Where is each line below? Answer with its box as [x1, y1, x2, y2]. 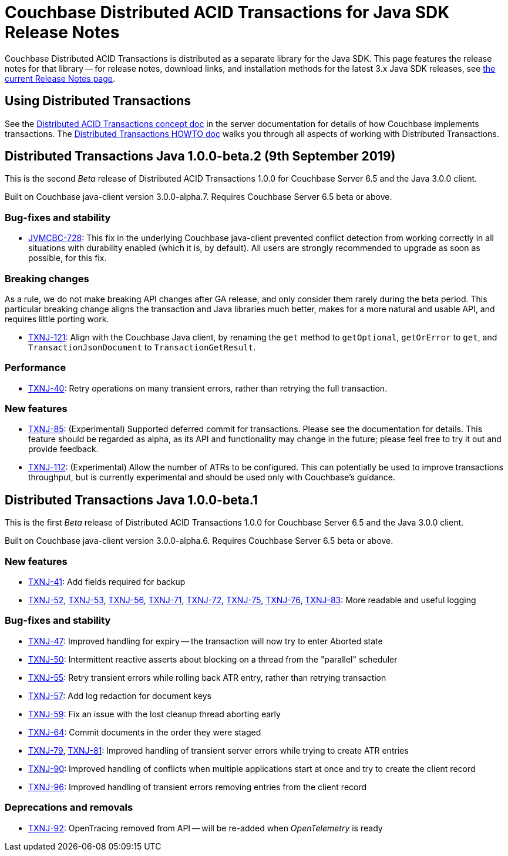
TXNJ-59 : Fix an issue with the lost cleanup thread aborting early [28, 708, 281, 719]
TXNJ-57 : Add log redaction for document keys [28, 690, 211, 701]
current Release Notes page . [5, 73, 116, 83]
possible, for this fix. [28, 253, 107, 263]
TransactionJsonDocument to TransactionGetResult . [28, 342, 256, 352]
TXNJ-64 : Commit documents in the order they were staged [28, 727, 261, 737]
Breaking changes [5, 272, 89, 285]
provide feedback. [28, 444, 99, 454]
